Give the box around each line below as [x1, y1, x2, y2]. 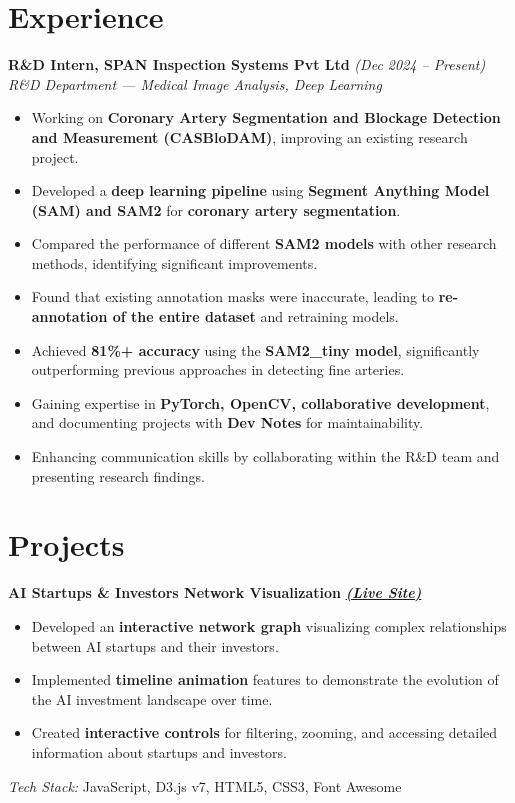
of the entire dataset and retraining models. [112, 306, 399, 327]
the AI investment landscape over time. [31, 688, 273, 709]
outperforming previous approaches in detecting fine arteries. [31, 359, 405, 380]
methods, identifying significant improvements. [31, 252, 318, 273]
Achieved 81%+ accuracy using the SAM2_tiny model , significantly [31, 339, 480, 360]
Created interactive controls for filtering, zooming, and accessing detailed [31, 722, 498, 743]
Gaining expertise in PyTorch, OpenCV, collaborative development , [31, 392, 490, 413]
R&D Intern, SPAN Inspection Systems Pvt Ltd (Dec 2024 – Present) [8, 54, 486, 75]
